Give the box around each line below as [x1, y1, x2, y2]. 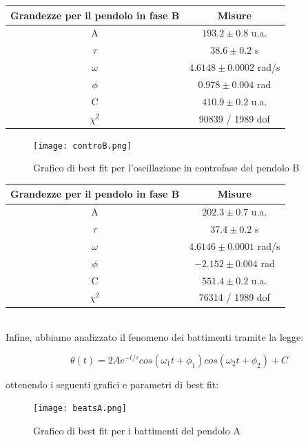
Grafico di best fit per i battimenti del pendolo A [33, 423, 240, 437]
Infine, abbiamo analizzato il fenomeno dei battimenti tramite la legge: [6, 330, 304, 344]
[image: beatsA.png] [33, 403, 127, 414]
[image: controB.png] [33, 140, 132, 151]
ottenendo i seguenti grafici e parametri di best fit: [6, 377, 219, 391]
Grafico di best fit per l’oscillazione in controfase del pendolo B [33, 160, 300, 175]
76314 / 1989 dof [198, 290, 270, 304]
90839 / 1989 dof [198, 111, 270, 125]
